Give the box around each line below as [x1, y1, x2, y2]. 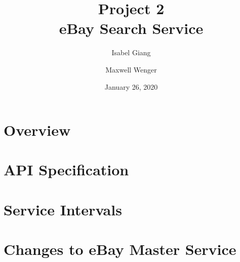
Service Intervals [4, 199, 122, 219]
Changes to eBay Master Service [4, 239, 236, 259]
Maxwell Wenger [105, 64, 157, 74]
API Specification [4, 159, 129, 180]
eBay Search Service [59, 18, 204, 39]
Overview [4, 120, 71, 140]
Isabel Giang [111, 47, 151, 58]
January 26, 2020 [104, 81, 158, 92]
